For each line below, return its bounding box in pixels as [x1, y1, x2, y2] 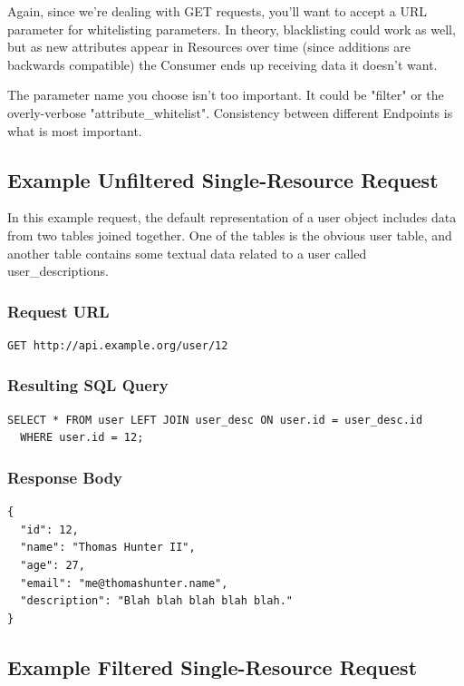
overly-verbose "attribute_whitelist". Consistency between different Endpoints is [7, 103, 453, 122]
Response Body [7, 465, 123, 488]
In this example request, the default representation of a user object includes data [7, 208, 457, 227]
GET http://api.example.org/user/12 [7, 338, 228, 352]
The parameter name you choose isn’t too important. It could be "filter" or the [7, 85, 444, 104]
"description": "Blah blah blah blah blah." [20, 594, 293, 608]
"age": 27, [20, 558, 85, 572]
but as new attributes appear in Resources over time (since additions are [7, 37, 411, 56]
